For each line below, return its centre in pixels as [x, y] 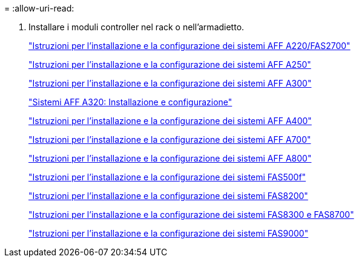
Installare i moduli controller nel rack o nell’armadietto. [137, 27]
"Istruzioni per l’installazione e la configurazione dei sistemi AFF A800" [170, 158]
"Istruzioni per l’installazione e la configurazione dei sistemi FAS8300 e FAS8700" [191, 215]
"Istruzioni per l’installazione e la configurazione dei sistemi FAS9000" [169, 233]
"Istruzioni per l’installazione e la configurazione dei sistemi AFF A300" [170, 83]
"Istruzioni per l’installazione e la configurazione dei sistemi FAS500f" [167, 177]
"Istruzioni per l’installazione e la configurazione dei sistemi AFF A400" [170, 121]
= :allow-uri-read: [39, 8]
